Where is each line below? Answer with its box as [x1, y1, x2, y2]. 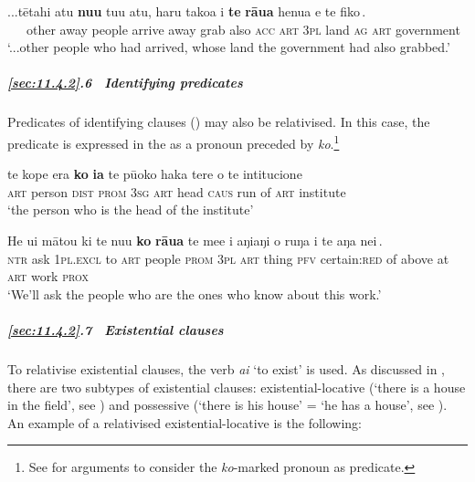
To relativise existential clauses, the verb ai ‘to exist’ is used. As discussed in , [7, 359, 445, 378]
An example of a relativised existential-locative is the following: [7, 413, 362, 432]
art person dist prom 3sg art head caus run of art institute [7, 182, 346, 201]
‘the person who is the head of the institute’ [7, 200, 254, 219]
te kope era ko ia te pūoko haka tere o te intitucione [7, 164, 302, 183]
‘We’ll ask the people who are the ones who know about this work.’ [7, 284, 382, 303]
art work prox [7, 267, 90, 286]
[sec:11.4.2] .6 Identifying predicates [7, 73, 243, 92]
